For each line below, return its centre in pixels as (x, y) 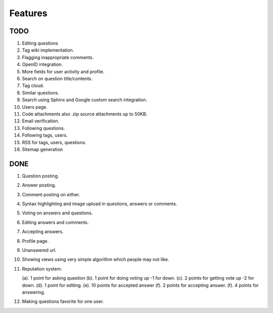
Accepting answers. (43, 232)
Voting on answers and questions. (57, 213)
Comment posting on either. (51, 194)
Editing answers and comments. (55, 222)
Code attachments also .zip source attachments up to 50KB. (85, 114)
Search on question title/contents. (57, 79)
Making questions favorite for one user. (63, 301)
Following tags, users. (45, 135)
